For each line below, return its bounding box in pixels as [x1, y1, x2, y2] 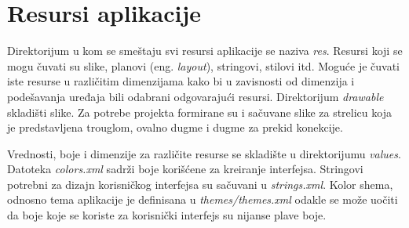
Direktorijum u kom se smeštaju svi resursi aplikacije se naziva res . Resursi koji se [7, 42, 403, 59]
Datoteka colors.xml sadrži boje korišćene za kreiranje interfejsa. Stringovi [7, 161, 363, 177]
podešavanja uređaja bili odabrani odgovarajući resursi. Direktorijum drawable [7, 88, 384, 104]
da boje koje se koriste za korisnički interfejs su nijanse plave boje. [7, 207, 327, 223]
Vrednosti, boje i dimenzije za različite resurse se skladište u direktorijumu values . [7, 145, 401, 161]
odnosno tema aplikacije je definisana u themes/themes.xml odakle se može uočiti [7, 191, 398, 208]
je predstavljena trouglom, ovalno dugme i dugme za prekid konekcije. [7, 119, 343, 136]
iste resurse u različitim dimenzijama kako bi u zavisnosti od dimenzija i [7, 73, 355, 89]
